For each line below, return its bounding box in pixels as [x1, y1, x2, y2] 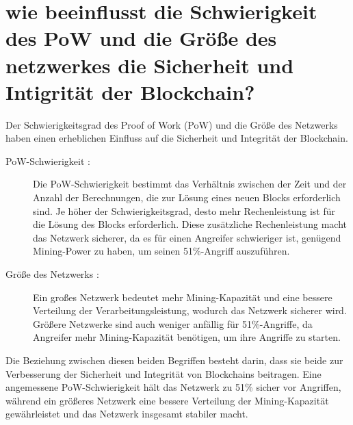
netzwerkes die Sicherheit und [5, 51, 294, 79]
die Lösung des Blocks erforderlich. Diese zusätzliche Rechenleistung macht [33, 217, 348, 231]
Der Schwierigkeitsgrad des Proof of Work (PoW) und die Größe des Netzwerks [5, 117, 338, 131]
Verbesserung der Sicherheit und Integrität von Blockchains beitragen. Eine [5, 366, 322, 381]
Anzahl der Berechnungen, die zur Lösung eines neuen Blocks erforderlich [33, 190, 341, 205]
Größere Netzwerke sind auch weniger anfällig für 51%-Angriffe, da [33, 316, 313, 331]
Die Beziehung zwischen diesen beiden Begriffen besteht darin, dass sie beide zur [5, 353, 343, 367]
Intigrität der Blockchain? [5, 77, 255, 105]
